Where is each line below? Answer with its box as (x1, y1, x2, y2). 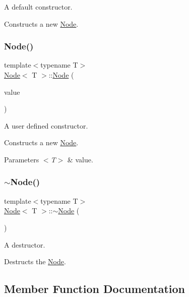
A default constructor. (4, 2, 73, 12)
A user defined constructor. (4, 120, 88, 131)
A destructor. (4, 239, 45, 250)
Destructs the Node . (4, 256, 66, 267)
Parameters (4, 154, 39, 164)
